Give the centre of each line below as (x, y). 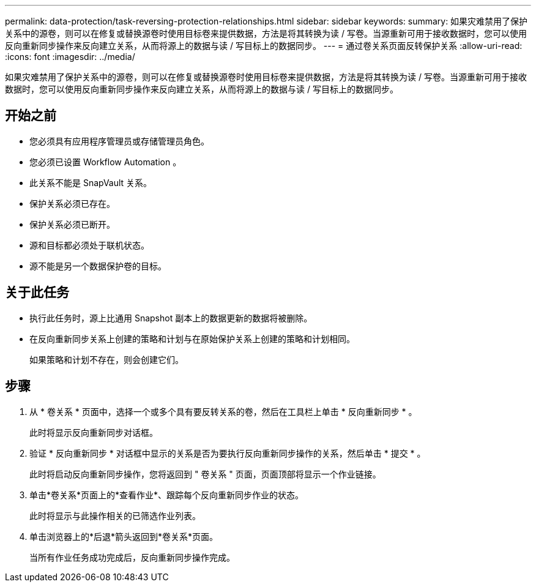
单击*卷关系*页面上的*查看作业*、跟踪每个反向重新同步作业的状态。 (167, 495)
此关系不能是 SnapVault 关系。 (91, 182)
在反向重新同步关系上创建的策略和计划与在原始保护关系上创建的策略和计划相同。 (192, 338)
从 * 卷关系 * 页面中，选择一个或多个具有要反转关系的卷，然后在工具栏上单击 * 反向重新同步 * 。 (223, 411)
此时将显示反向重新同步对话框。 (94, 432)
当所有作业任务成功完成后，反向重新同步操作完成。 (132, 557)
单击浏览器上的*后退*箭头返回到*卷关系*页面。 (124, 536)
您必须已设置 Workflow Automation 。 (106, 162)
